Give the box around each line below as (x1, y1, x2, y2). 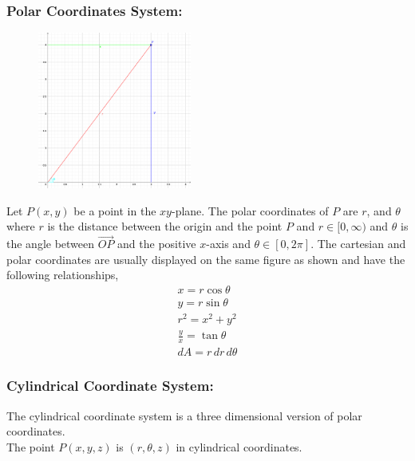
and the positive (117, 235, 196, 252)
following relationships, (6, 266, 119, 283)
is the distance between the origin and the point (47, 218, 283, 234)
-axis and (206, 235, 251, 252)
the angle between (6, 235, 95, 252)
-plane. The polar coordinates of (171, 202, 329, 219)
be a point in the (73, 202, 156, 219)
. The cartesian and (310, 235, 406, 252)
